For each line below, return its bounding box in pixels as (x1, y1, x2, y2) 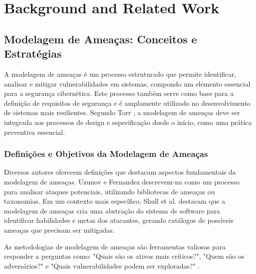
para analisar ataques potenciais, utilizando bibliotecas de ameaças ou (4, 186, 215, 196)
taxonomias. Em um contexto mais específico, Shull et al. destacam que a (4, 196, 225, 206)
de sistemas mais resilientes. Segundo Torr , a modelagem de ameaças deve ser (4, 107, 240, 118)
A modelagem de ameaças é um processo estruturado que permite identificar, (4, 68, 236, 79)
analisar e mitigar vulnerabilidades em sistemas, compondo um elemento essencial (4, 78, 251, 89)
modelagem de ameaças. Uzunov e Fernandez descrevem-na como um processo (4, 176, 240, 186)
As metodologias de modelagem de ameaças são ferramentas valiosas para (4, 241, 226, 251)
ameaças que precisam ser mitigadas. (4, 224, 115, 235)
